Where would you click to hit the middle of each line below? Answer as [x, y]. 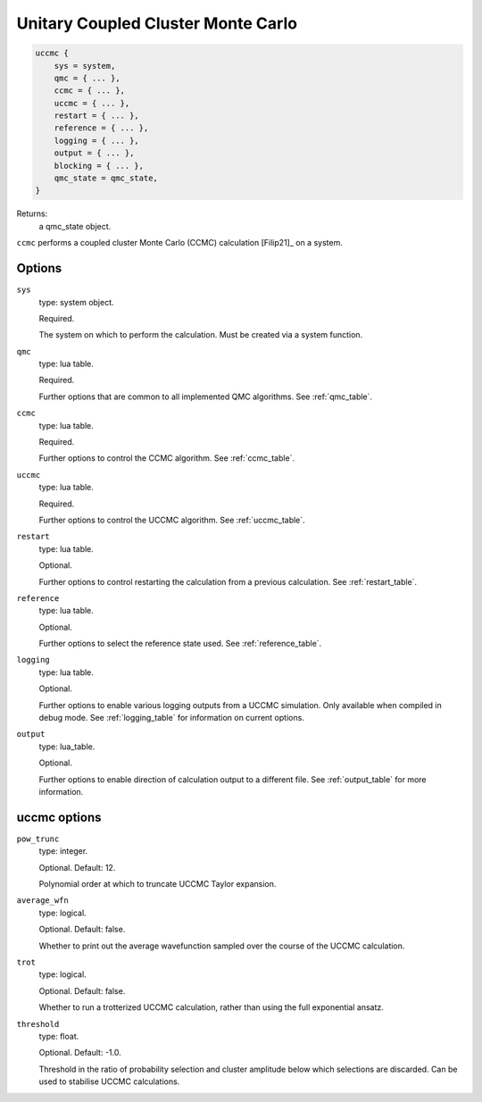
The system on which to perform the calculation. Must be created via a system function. [201, 335]
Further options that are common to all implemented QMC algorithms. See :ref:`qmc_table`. [206, 397]
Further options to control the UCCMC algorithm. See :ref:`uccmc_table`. [172, 520]
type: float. [59, 1036]
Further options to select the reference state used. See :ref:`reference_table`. [180, 644]
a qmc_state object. [75, 226]
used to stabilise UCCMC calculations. [109, 1081]
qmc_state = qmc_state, [106, 178]
